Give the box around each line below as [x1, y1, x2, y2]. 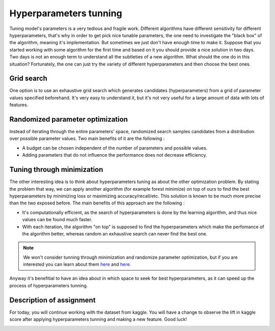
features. [9, 102, 29, 108]
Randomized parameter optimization [9, 115, 128, 124]
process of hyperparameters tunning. [9, 282, 88, 288]
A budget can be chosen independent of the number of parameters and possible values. [22, 145, 208, 151]
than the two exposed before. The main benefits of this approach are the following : [9, 200, 185, 206]
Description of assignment [9, 295, 96, 305]
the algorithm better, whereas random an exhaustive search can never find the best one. [22, 230, 208, 236]
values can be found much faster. [22, 217, 93, 223]
